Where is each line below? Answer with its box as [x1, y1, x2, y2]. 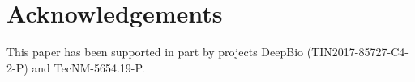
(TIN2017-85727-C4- [306, 43, 409, 60]
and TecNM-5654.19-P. [32, 59, 145, 76]
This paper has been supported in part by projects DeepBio [6, 43, 304, 60]
